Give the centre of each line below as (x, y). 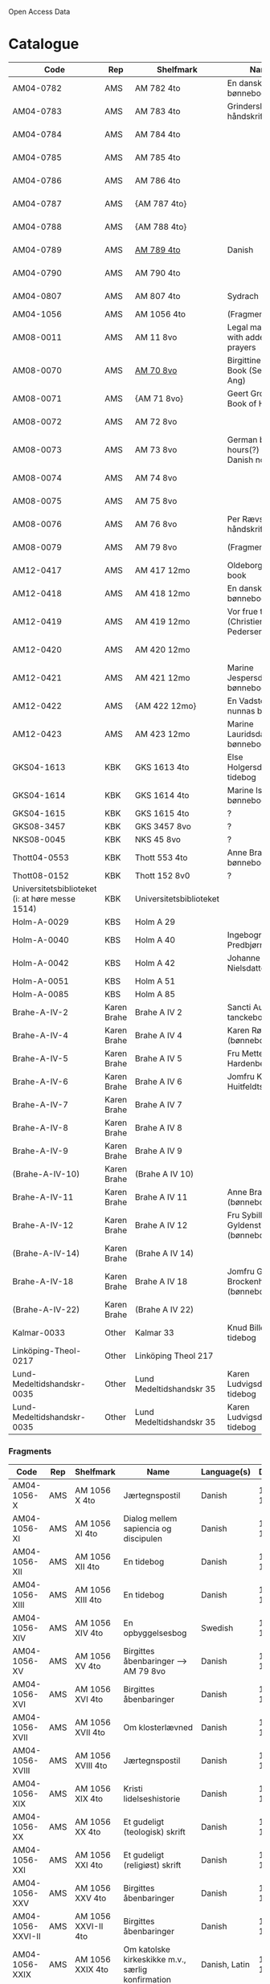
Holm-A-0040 (41, 939)
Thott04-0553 (41, 857)
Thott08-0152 (41, 875)
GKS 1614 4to (162, 795)
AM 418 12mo (163, 593)
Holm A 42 (155, 963)
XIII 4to (88, 1600)
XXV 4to (91, 1898)
